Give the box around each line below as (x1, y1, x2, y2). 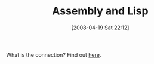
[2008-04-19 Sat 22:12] (71, 24, 130, 31)
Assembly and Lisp (52, 4, 149, 18)
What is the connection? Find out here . (6, 51, 101, 58)
